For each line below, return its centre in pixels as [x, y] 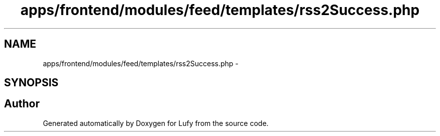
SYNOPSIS [31, 83]
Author [22, 104]
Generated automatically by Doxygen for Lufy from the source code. [156, 123]
